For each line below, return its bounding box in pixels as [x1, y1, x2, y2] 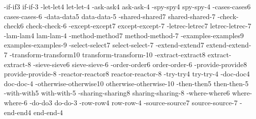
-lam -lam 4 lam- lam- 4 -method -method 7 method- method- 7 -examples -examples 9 [4, 30, 244, 40]
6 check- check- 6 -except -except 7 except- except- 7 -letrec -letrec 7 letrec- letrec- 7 [20, 21, 252, 31]
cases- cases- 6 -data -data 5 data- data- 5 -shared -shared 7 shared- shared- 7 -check [4, 11, 236, 21]
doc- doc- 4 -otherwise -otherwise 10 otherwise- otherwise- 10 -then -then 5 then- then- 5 [4, 78, 249, 88]
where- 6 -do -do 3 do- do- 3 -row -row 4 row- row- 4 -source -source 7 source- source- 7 [4, 97, 238, 107]
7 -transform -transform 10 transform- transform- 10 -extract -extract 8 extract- [4, 49, 231, 59]
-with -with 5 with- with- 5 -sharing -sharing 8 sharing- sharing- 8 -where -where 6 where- [4, 88, 252, 98]
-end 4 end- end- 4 [14, 107, 63, 117]
